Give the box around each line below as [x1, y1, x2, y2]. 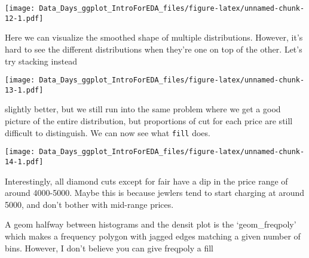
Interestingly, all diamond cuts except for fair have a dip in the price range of [5, 174, 288, 187]
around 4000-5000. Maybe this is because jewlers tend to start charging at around [5, 186, 305, 199]
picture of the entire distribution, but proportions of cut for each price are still [5, 115, 293, 127]
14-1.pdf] [5, 157, 44, 166]
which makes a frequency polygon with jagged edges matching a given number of [5, 229, 301, 242]
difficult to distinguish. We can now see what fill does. [5, 126, 210, 139]
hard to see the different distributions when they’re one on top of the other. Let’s [5, 42, 302, 55]
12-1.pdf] [5, 14, 44, 23]
